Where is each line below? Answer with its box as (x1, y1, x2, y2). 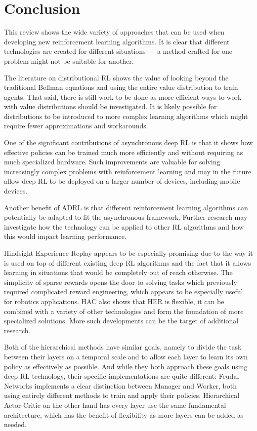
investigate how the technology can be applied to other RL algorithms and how (4, 221, 244, 232)
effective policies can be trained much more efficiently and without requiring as (4, 147, 243, 157)
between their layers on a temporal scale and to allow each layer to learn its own (4, 351, 248, 361)
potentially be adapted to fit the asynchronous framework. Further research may (4, 212, 248, 222)
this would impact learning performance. (4, 231, 127, 241)
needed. (4, 419, 27, 430)
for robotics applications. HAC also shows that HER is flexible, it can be (4, 296, 224, 306)
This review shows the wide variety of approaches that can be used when (4, 27, 225, 37)
